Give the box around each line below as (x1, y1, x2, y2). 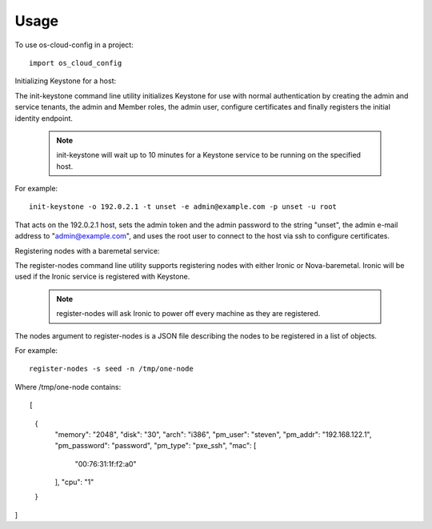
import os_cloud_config (29, 58, 122, 67)
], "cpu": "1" (54, 477, 94, 487)
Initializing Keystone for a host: (14, 76, 117, 86)
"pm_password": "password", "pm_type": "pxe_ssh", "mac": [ (54, 441, 257, 451)
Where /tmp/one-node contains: (14, 382, 122, 391)
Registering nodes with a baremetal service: (14, 246, 160, 255)
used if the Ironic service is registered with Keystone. (14, 272, 190, 282)
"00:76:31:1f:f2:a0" (74, 459, 137, 468)
